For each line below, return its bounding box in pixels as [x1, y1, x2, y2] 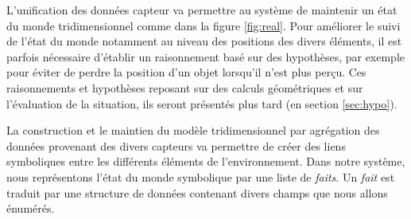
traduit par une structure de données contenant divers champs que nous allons [6, 184, 388, 201]
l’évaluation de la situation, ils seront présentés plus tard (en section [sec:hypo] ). [6, 95, 397, 111]
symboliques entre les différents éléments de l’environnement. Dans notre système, [6, 153, 405, 170]
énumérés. [6, 200, 55, 217]
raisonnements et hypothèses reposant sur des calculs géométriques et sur [6, 79, 363, 96]
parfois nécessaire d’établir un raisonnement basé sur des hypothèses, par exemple [6, 48, 405, 65]
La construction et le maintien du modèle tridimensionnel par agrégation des [6, 122, 380, 139]
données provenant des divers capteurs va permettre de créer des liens [6, 137, 346, 154]
